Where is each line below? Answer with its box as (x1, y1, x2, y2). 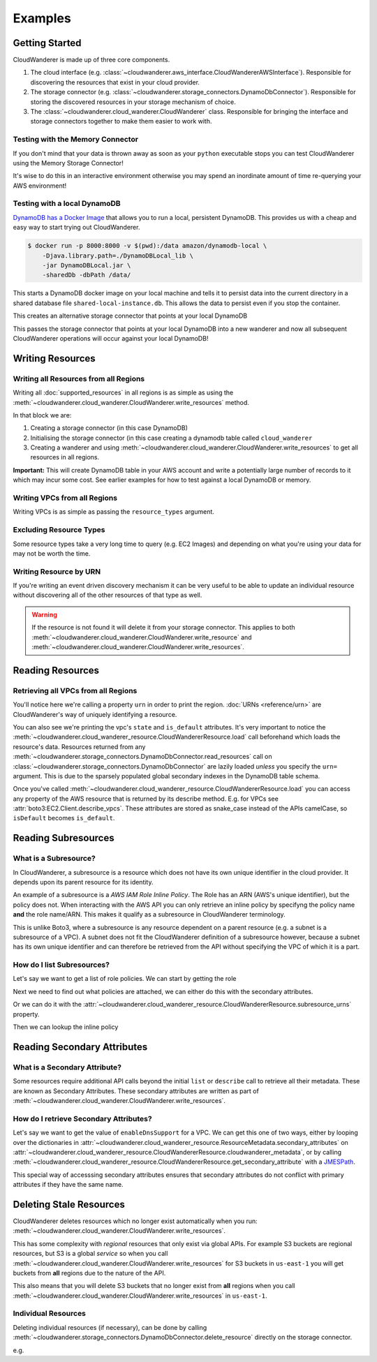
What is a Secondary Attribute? (13, 1062, 122, 1072)
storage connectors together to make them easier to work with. (30, 117, 212, 126)
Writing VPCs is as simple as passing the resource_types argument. (13, 508, 214, 516)
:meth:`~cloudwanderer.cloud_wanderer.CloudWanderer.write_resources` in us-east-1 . (13, 1291, 268, 1300)
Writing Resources (13, 353, 96, 364)
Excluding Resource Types (13, 525, 105, 535)
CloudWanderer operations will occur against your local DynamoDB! (13, 334, 209, 342)
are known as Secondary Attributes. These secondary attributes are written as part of (13, 1086, 260, 1095)
